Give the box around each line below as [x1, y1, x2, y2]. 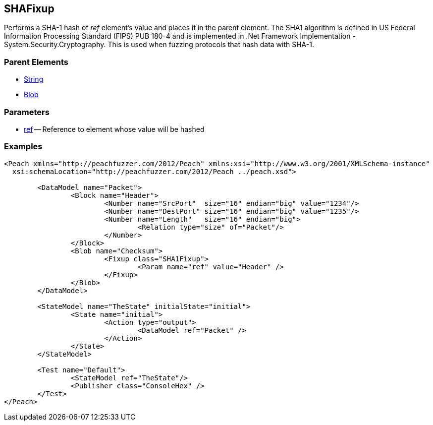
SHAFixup [4, 2, 54, 15]
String [24, 75, 44, 84]
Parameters [4, 107, 50, 117]
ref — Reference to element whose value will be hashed [24, 124, 205, 133]
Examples [4, 141, 43, 152]
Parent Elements [4, 57, 68, 67]
